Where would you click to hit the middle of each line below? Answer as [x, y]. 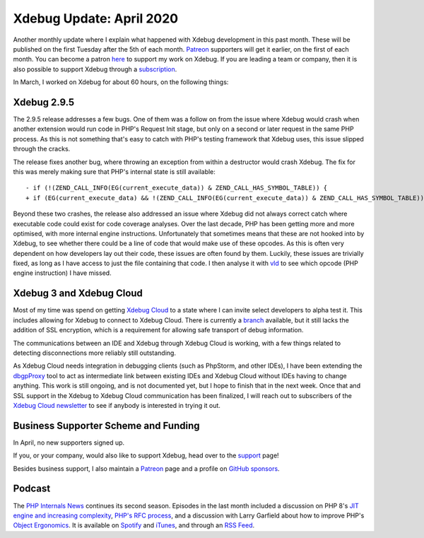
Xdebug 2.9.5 [44, 102]
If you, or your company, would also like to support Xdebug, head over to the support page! [146, 455]
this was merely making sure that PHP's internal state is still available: [114, 171]
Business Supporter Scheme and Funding [107, 425]
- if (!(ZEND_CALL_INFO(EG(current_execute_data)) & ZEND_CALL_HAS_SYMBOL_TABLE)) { [177, 188]
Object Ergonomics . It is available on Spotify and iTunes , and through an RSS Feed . [134, 525]
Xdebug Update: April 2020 [96, 18]
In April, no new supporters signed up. [69, 443]
